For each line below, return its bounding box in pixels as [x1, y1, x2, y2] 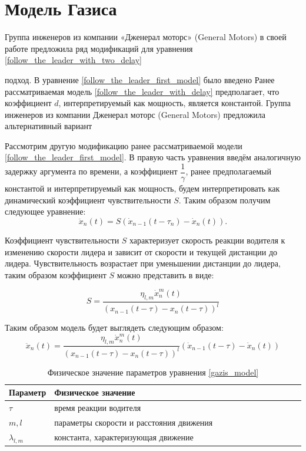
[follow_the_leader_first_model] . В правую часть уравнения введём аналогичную [5, 151, 301, 163]
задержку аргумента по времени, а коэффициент [5, 165, 178, 177]
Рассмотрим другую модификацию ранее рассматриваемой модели [5, 139, 242, 152]
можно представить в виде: [117, 268, 214, 281]
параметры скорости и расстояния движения [54, 416, 213, 428]
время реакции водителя [54, 401, 141, 414]
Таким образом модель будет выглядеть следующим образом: [5, 321, 224, 334]
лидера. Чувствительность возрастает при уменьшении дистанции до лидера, [5, 257, 281, 269]
